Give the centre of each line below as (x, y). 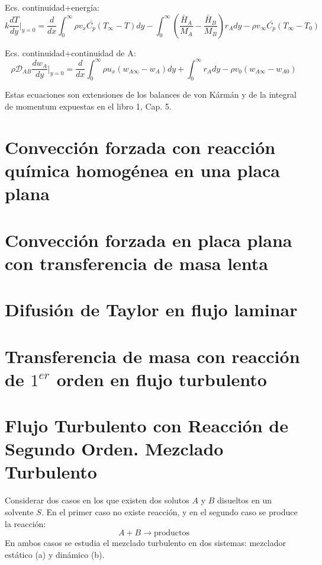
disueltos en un (244, 500)
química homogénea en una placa (143, 170)
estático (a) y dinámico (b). (55, 554)
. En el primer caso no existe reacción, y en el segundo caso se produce (169, 512)
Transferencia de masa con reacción (152, 356)
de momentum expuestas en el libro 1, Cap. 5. (88, 106)
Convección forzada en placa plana (149, 240)
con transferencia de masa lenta (136, 263)
